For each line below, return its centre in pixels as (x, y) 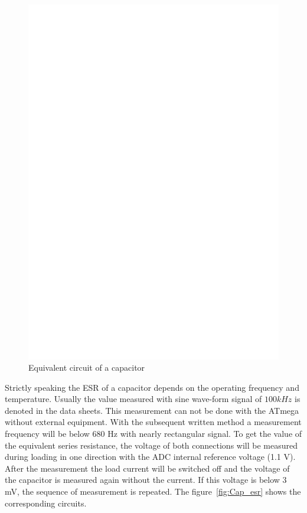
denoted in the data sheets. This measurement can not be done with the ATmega (152, 410)
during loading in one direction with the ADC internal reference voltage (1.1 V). (150, 457)
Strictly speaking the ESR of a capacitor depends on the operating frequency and (152, 387)
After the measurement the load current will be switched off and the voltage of (147, 468)
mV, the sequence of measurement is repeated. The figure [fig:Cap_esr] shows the (153, 491)
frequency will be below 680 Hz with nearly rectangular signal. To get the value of (153, 434)
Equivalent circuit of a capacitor (87, 367)
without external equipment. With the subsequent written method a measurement (153, 422)
